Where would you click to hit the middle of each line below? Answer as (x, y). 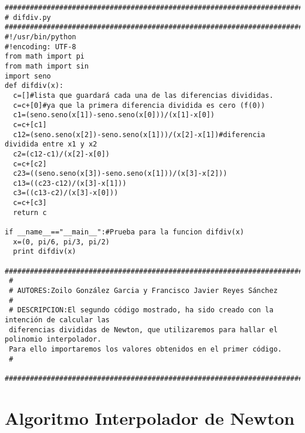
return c (30, 212)
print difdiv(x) (45, 252)
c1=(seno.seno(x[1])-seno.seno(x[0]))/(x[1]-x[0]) (114, 115)
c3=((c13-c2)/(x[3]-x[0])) (66, 193)
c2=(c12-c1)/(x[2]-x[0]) (61, 154)
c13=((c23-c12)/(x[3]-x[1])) (70, 183)
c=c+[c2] (30, 164)
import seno (28, 76)
